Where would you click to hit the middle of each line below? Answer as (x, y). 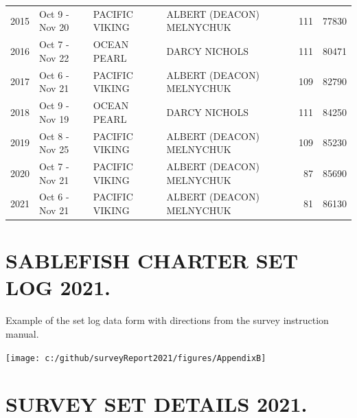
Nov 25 (54, 149)
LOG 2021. (58, 287)
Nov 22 (54, 57)
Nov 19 (54, 118)
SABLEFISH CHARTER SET (152, 260)
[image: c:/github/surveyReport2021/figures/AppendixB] (136, 358)
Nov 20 (54, 27)
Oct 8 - (54, 136)
